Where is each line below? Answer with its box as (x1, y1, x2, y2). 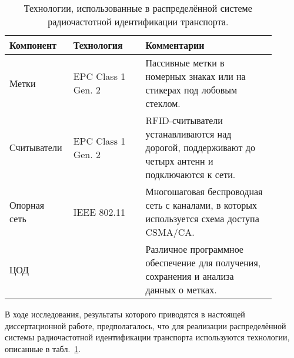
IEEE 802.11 (73, 205, 125, 219)
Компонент (9, 38, 57, 52)
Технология (73, 38, 123, 52)
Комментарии (145, 38, 205, 52)
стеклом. (145, 96, 181, 110)
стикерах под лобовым (145, 83, 238, 96)
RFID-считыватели (145, 113, 223, 127)
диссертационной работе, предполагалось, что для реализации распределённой (5, 319, 286, 332)
